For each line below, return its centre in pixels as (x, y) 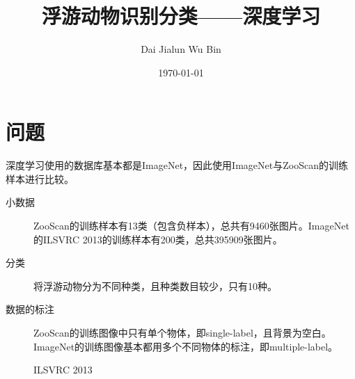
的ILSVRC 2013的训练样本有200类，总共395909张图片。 (158, 239)
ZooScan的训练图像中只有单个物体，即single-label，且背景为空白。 (182, 332)
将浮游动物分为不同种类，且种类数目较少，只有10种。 (155, 285)
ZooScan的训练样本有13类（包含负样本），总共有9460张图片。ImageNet (191, 226)
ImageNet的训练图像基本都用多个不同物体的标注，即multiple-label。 (186, 346)
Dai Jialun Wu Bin (181, 49)
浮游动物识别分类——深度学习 (181, 16)
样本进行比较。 (40, 178)
